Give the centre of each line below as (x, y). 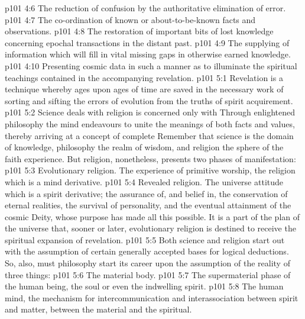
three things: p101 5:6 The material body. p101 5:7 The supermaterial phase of (148, 274)
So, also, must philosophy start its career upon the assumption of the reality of (147, 263)
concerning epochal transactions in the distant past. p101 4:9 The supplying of (147, 42)
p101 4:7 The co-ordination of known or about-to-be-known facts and (130, 19)
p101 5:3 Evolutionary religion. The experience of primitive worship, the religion (150, 170)
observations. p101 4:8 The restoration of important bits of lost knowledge (139, 31)
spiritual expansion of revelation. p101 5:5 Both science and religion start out (145, 239)
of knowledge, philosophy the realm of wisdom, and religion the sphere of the (144, 147)
